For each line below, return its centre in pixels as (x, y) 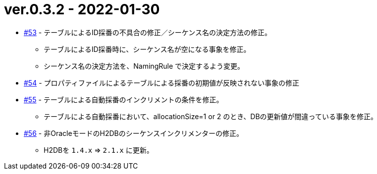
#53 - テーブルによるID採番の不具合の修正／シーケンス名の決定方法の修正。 (148, 32)
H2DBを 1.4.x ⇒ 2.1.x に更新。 (99, 150)
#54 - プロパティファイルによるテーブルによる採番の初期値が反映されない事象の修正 (162, 83)
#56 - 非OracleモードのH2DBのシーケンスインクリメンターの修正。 (134, 133)
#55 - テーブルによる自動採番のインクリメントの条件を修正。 (124, 99)
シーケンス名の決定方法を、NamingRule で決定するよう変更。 (144, 66)
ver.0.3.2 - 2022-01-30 (82, 9)
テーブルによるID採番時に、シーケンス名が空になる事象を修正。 (147, 49)
